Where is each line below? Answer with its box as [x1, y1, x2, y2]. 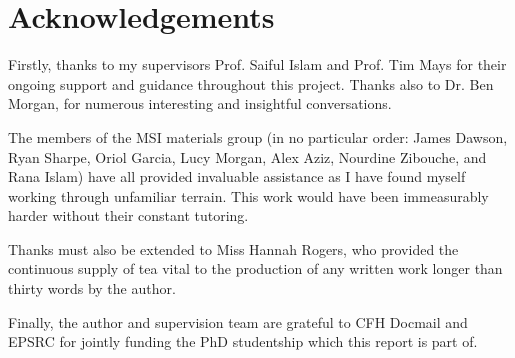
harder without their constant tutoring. [8, 205, 249, 226]
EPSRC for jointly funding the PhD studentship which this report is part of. [8, 331, 478, 352]
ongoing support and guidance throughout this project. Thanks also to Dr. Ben [8, 73, 494, 94]
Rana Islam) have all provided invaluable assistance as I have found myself [8, 166, 466, 187]
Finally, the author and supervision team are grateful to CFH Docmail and [8, 311, 468, 332]
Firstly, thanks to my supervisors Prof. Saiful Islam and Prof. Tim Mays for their [8, 54, 507, 75]
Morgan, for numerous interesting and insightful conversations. [8, 93, 392, 114]
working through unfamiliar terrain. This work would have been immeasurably [8, 185, 489, 206]
